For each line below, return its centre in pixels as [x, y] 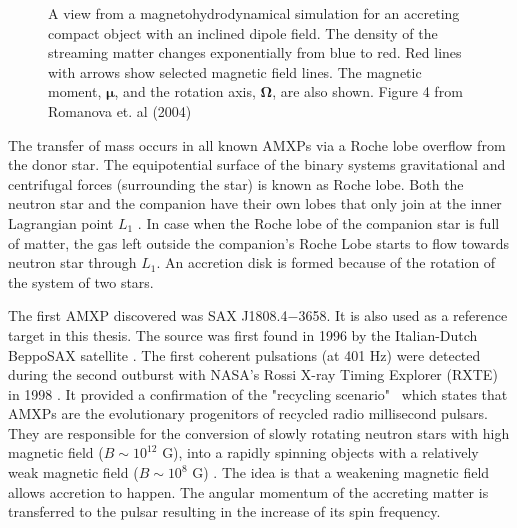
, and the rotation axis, [185, 91]
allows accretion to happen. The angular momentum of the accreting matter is [248, 491]
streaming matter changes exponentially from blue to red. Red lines [255, 52]
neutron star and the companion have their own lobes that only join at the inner [255, 203]
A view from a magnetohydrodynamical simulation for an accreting [254, 13]
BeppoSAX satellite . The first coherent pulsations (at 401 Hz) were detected [244, 354]
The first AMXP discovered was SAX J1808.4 [148, 315]
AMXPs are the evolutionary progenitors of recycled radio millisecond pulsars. [248, 413]
